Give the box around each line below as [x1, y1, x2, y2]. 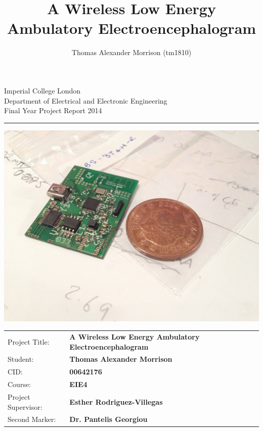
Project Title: [8, 336, 50, 347]
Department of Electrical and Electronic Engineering [4, 95, 167, 106]
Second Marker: [8, 414, 56, 424]
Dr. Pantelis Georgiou [69, 414, 148, 424]
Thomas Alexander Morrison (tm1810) [71, 47, 192, 58]
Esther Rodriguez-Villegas [69, 396, 163, 407]
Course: [8, 379, 31, 390]
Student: [8, 354, 34, 364]
